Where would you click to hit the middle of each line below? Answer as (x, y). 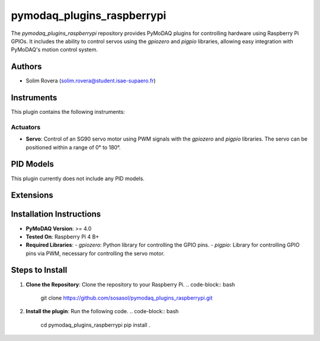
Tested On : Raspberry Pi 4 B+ (63, 237)
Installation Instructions (56, 214)
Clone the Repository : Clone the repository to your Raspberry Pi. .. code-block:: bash (130, 284)
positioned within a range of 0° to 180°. (73, 147)
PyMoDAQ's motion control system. (54, 50)
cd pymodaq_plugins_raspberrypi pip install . (95, 325)
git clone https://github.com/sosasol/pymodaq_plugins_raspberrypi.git (127, 298)
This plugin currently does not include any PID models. (78, 179)
